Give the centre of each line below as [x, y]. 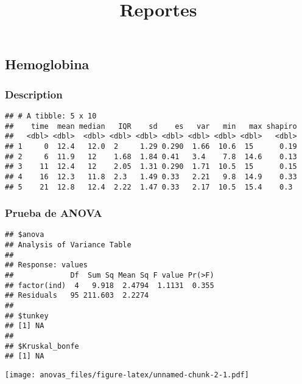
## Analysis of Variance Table [68, 245]
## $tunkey [27, 316]
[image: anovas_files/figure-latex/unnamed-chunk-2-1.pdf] [127, 375]
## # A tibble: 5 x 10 [51, 116]
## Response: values [47, 265]
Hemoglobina [47, 64]
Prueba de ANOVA [54, 213]
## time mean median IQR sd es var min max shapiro [151, 126]
